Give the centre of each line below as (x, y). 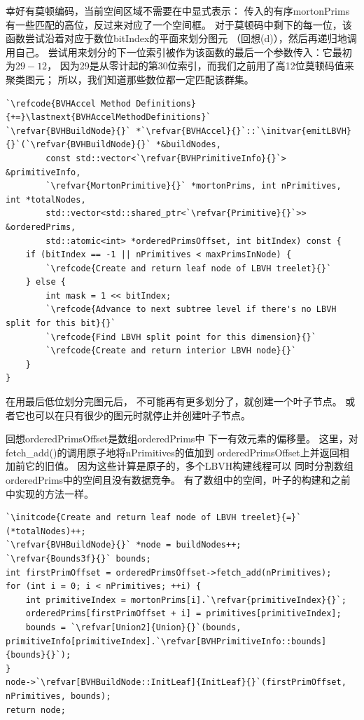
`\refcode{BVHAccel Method (68, 103)
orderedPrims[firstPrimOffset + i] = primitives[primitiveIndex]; (183, 614)
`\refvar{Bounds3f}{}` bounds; (78, 558)
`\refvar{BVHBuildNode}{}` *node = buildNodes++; (124, 545)
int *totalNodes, (46, 199)
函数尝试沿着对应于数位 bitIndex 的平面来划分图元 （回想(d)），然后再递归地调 (181, 38)
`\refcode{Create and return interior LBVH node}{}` (171, 351)
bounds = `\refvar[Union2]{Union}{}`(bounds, (133, 627)
